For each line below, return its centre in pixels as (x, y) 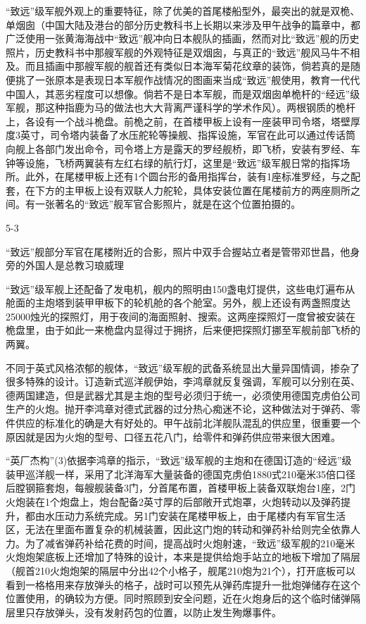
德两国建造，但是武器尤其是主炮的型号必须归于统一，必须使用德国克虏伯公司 (183, 395)
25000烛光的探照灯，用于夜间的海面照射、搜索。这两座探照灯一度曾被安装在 (181, 316)
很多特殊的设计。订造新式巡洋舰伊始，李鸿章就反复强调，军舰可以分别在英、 (183, 381)
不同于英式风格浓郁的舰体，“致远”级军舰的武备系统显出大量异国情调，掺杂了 (183, 367)
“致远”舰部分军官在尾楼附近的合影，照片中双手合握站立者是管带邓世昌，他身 (183, 251)
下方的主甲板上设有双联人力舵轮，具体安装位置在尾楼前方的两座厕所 (193, 190)
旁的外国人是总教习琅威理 (65, 265)
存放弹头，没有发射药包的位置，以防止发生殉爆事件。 (158, 612)
